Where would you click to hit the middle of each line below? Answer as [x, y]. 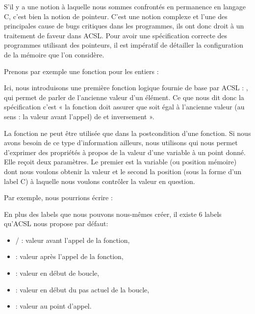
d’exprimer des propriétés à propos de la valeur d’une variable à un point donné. [125, 152]
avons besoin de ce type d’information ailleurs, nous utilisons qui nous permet [121, 143]
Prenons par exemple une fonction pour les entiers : [81, 71]
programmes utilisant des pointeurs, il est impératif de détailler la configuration [124, 45]
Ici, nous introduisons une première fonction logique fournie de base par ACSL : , [126, 88]
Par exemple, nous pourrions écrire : [58, 197]
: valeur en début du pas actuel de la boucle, [82, 289]
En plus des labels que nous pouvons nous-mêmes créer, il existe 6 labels [113, 214]
